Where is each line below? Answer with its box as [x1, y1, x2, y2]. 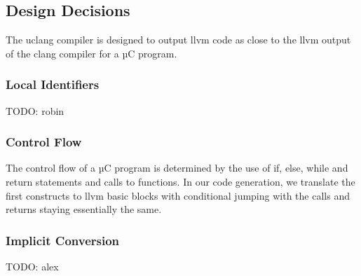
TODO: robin [6, 103, 64, 118]
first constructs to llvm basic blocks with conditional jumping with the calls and [6, 188, 350, 202]
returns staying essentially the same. [6, 202, 162, 216]
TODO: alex [6, 259, 59, 274]
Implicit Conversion [6, 231, 120, 249]
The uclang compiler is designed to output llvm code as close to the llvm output [6, 32, 351, 47]
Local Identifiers [6, 76, 100, 93]
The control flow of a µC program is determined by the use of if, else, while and [6, 160, 348, 175]
